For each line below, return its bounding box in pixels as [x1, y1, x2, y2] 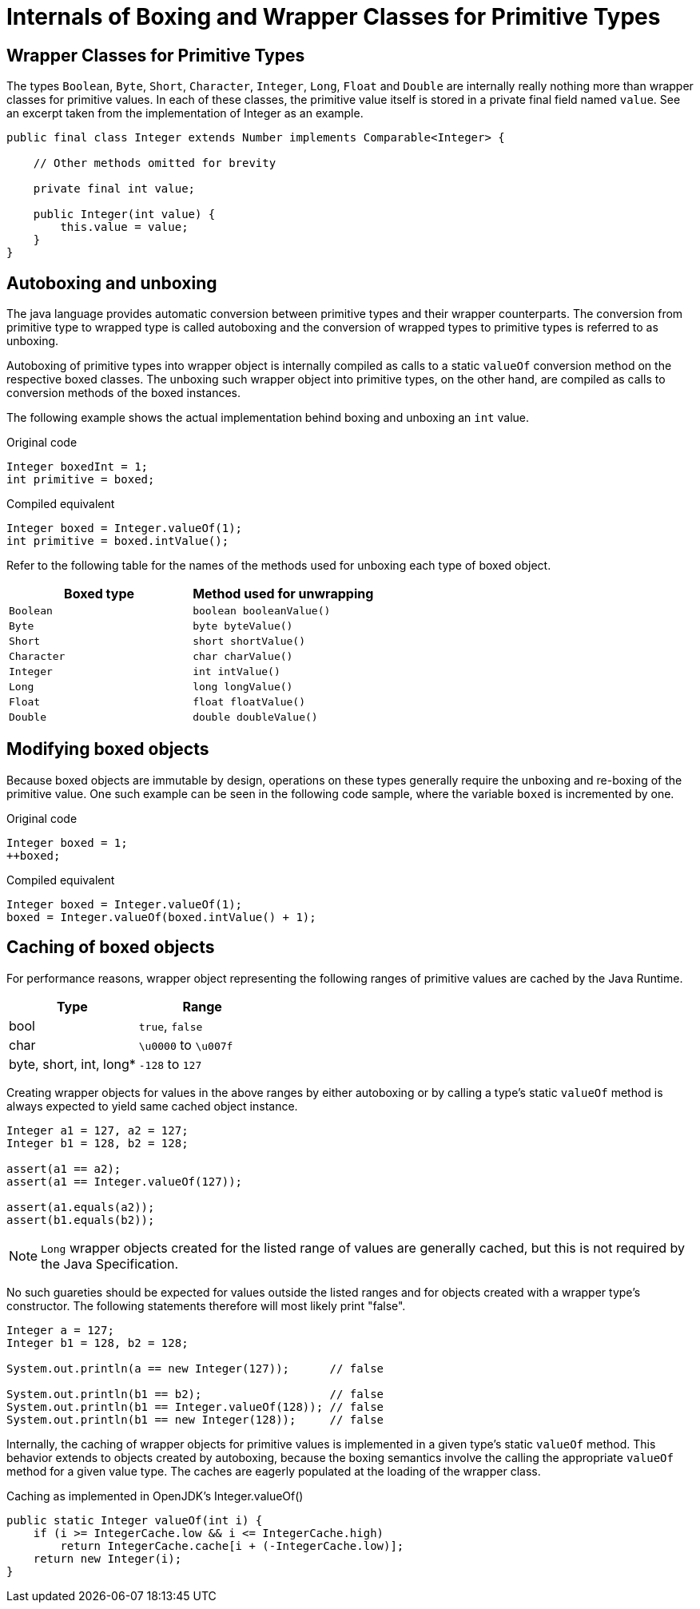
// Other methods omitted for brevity [33, 157, 276, 170]
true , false [138, 1017, 203, 1034]
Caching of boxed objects [6, 937, 215, 958]
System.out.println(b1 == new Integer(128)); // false [6, 1412, 384, 1426]
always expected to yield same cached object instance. [6, 1098, 298, 1113]
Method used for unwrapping [193, 586, 374, 602]
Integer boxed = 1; [6, 836, 128, 849]
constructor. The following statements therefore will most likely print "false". [6, 1298, 406, 1313]
